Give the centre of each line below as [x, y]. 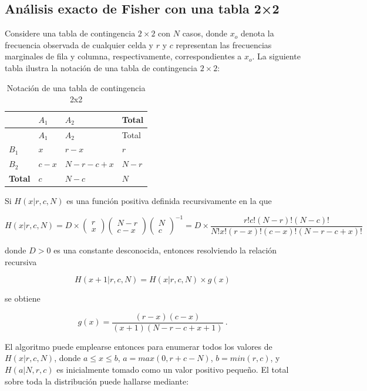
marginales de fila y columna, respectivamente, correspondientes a [123, 56]
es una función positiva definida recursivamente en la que [169, 201]
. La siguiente [276, 56]
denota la [257, 33]
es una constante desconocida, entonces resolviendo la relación [165, 250]
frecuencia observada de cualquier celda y [79, 44]
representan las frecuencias [224, 44]
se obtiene [23, 298]
